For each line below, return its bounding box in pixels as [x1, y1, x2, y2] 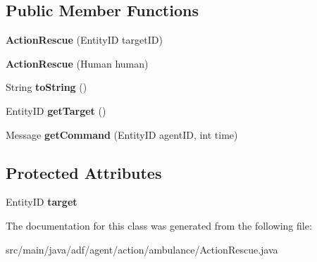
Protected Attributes [6, 161, 162, 183]
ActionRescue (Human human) [6, 56, 149, 70]
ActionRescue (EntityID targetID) [6, 32, 163, 47]
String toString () [6, 80, 87, 94]
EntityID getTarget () [6, 103, 106, 118]
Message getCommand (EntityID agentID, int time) [6, 127, 238, 142]
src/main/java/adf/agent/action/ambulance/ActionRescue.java [6, 242, 278, 256]
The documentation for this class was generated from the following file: [6, 218, 312, 232]
